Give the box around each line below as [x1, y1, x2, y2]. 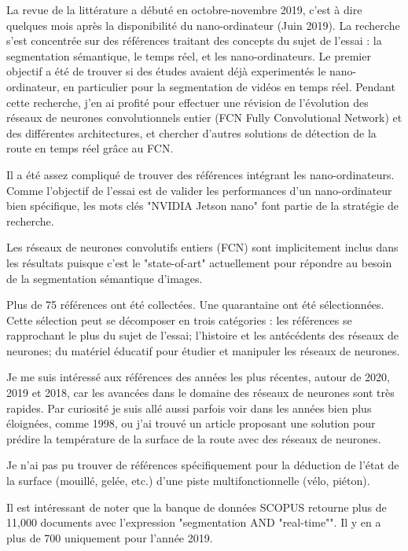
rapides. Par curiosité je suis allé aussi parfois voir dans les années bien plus [6, 399, 372, 416]
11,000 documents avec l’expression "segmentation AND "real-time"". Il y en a [6, 514, 381, 531]
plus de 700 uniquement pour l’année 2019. [6, 529, 213, 545]
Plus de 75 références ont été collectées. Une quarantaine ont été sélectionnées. [6, 296, 384, 313]
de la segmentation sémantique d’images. [6, 270, 203, 286]
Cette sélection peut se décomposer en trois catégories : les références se [6, 311, 352, 328]
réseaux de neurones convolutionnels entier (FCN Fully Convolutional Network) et [6, 109, 402, 126]
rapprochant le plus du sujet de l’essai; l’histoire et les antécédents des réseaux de [6, 327, 399, 343]
